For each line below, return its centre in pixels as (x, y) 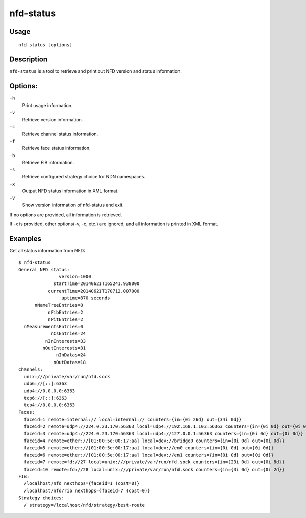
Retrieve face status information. (57, 148)
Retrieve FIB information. (48, 162)
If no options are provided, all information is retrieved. (66, 215)
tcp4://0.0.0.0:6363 (49, 405)
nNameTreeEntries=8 (59, 305)
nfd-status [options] (45, 45)
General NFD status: (44, 269)
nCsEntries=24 (68, 334)
